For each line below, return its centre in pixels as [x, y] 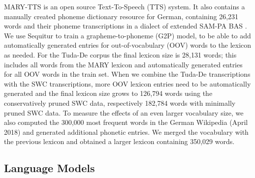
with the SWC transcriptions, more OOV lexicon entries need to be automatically [127, 83]
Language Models [49, 168]
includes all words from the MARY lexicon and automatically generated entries [123, 64]
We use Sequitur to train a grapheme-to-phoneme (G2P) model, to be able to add [127, 35]
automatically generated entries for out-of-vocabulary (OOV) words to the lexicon [128, 45]
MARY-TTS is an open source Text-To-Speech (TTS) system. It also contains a [125, 6]
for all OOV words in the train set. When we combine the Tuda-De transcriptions [127, 74]
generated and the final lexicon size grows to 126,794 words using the [108, 93]
